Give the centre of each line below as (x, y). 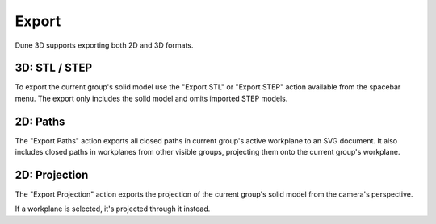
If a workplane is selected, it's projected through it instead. (113, 209)
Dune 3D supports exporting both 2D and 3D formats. (104, 45)
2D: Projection (52, 174)
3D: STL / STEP (54, 68)
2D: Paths (40, 121)
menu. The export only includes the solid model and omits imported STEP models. (151, 98)
